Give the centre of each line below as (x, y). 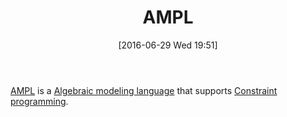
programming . (39, 101)
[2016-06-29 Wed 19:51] (168, 45)
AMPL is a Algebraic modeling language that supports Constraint (144, 90)
